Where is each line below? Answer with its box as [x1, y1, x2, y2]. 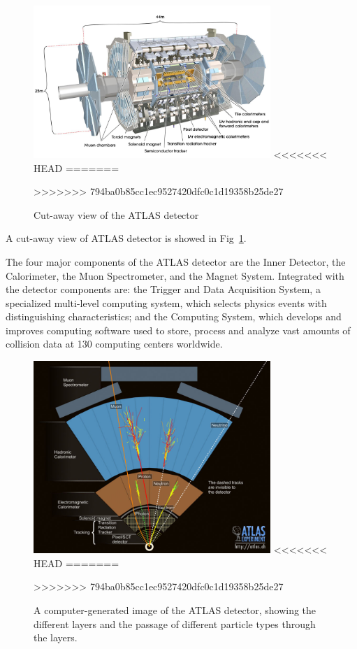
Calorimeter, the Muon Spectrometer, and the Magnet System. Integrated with [6, 268, 344, 283]
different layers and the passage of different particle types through [34, 616, 316, 631]
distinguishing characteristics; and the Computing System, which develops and [6, 309, 342, 324]
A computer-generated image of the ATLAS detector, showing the [34, 602, 316, 617]
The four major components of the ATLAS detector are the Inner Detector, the [6, 254, 346, 269]
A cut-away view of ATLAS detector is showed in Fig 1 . [6, 231, 247, 245]
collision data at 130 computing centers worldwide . [6, 336, 223, 351]
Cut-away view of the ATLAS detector [34, 207, 199, 222]
